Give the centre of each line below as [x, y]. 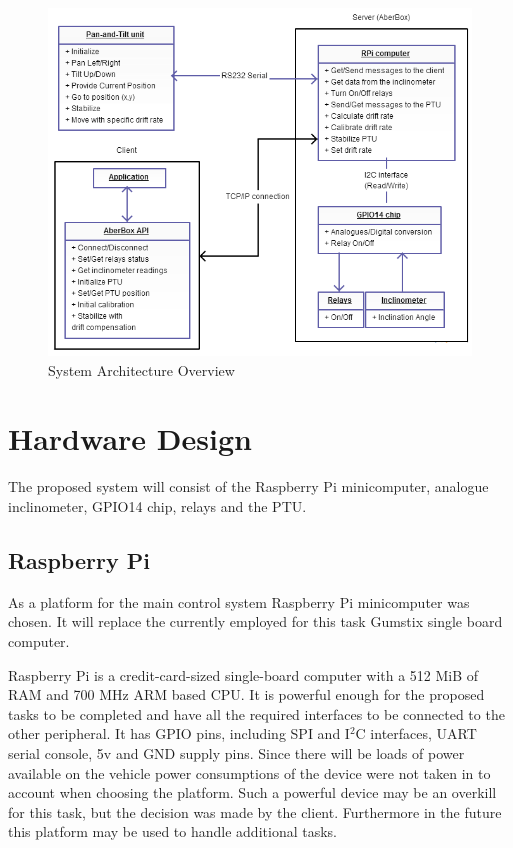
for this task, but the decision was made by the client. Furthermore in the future [255, 811]
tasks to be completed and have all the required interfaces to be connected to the [256, 713]
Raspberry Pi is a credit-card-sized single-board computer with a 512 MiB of [243, 674]
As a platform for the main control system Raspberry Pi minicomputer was [239, 601]
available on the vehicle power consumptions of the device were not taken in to [249, 772]
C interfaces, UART [416, 733]
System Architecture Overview [141, 369]
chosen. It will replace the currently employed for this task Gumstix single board [255, 621]
